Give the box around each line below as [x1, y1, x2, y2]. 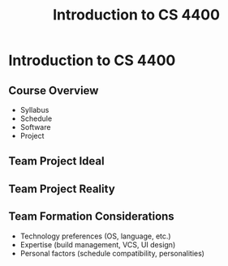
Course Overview [8, 84, 99, 97]
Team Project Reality [8, 182, 115, 195]
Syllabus [19, 105, 49, 114]
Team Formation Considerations [8, 209, 174, 224]
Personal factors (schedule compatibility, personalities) [19, 248, 205, 258]
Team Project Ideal [8, 154, 105, 168]
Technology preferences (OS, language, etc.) [19, 231, 172, 241]
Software [19, 122, 51, 131]
